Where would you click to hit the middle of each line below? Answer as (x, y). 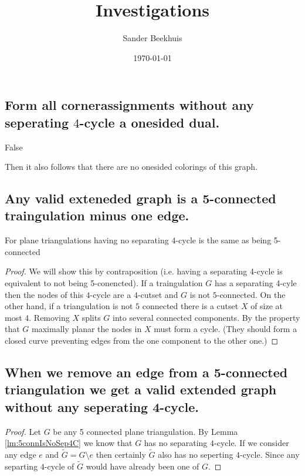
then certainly (121, 455)
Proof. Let (23, 431)
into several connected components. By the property (206, 317)
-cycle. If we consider (252, 443)
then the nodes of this (44, 294)
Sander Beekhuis (152, 38)
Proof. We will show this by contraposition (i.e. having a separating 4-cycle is (144, 271)
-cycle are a (111, 294)
